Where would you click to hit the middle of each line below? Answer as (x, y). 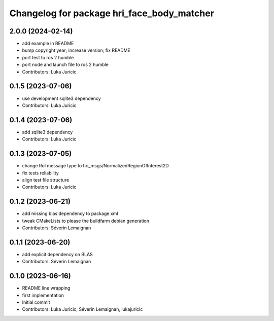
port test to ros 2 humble (48, 57)
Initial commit (36, 302)
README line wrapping (46, 288)
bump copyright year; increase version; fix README (76, 50)
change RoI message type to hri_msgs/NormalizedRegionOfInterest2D (96, 166)
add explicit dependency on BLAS (58, 254)
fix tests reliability (41, 173)
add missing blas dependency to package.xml (70, 213)
